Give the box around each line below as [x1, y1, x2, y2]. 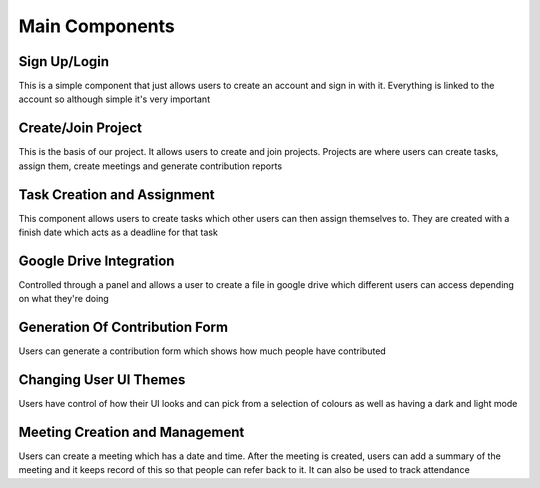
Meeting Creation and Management [18, 423, 245, 440]
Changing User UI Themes [18, 371, 186, 389]
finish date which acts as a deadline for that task [18, 226, 219, 239]
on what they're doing [18, 293, 109, 305]
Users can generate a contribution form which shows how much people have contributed [18, 345, 387, 357]
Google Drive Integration [18, 252, 175, 269]
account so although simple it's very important [18, 93, 210, 105]
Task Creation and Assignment [18, 186, 215, 203]
